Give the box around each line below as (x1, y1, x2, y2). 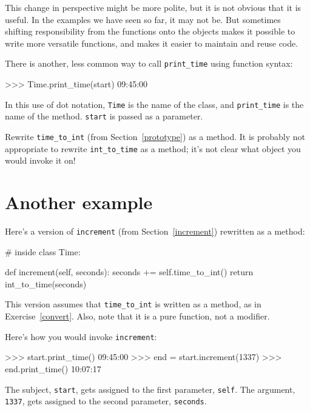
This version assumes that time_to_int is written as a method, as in (5, 298, 261, 310)
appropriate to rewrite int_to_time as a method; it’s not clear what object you (5, 142, 301, 155)
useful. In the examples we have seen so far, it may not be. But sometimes (5, 13, 281, 25)
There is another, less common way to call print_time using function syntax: (5, 57, 293, 70)
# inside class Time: (5, 245, 81, 258)
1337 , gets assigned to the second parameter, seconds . (5, 395, 207, 407)
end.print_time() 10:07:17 (5, 362, 101, 375)
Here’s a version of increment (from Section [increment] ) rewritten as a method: (5, 224, 305, 237)
